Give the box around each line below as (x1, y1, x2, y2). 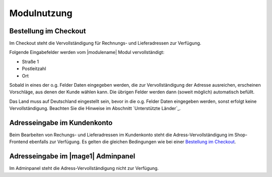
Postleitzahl (22, 66, 46, 72)
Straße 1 (22, 58, 39, 65)
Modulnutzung (9, 8, 73, 19)
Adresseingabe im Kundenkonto (9, 119, 113, 127)
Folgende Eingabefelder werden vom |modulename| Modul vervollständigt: (9, 49, 165, 55)
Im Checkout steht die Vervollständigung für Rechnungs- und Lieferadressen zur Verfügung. (9, 40, 201, 46)
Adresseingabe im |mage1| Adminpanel (9, 152, 135, 161)
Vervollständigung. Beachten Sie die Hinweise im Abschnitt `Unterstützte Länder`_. (9, 105, 181, 111)
